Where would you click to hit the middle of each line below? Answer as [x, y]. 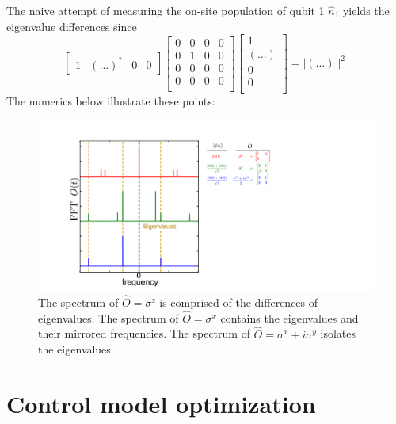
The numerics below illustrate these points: [111, 101]
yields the [366, 10]
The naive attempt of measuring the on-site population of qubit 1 [166, 10]
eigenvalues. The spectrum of [109, 317]
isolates [338, 333]
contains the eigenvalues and [289, 317]
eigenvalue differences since [72, 26]
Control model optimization [161, 404]
